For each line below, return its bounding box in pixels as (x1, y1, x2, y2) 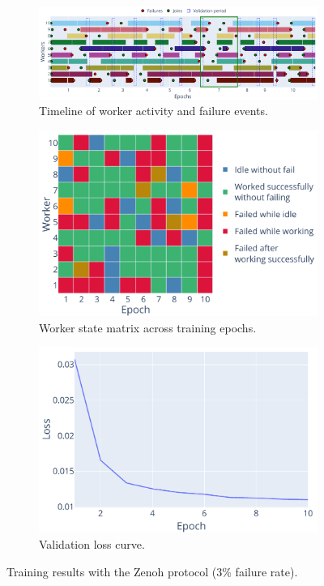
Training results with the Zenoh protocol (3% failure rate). (6, 562, 298, 580)
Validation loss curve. (39, 535, 145, 552)
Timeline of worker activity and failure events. (39, 102, 268, 119)
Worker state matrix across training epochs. (39, 319, 257, 336)
